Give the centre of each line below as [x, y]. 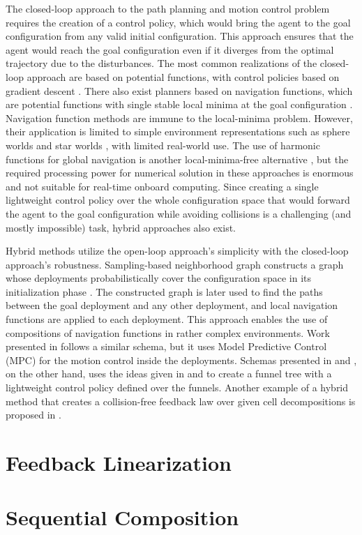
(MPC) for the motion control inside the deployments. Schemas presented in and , [181, 360]
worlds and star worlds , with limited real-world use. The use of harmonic [163, 145]
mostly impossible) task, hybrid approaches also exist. [121, 227]
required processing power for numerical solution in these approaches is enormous [180, 173]
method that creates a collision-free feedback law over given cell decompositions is [181, 401]
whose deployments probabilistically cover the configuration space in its [159, 278]
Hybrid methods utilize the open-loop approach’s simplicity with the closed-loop [177, 251]
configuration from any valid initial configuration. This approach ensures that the [180, 36]
